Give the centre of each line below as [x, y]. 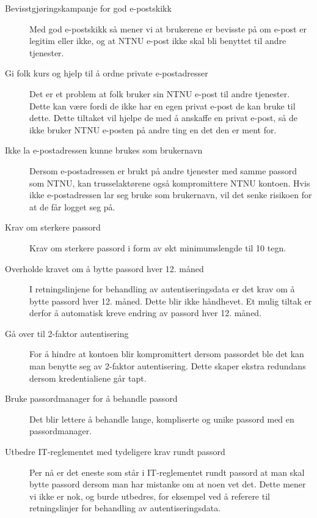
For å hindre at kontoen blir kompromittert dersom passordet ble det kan [167, 354]
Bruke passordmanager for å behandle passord [91, 398]
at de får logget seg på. [72, 206]
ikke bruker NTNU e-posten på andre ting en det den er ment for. [153, 129]
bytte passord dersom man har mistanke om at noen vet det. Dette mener [168, 484]
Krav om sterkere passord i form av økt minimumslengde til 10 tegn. [158, 247]
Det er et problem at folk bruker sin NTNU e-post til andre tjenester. [160, 93]
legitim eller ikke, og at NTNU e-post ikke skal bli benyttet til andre [158, 41]
